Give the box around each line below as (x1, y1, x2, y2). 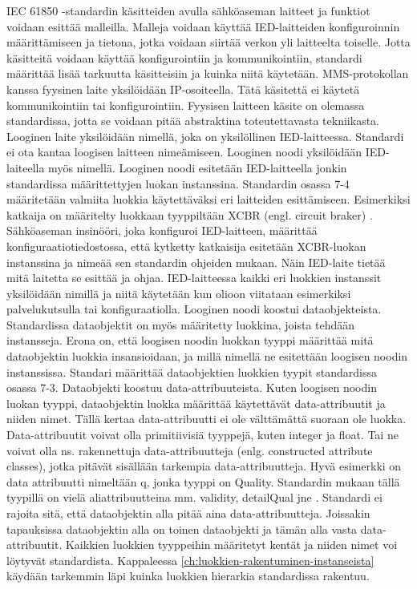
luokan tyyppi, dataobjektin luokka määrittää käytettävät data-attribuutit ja (6, 394, 386, 411)
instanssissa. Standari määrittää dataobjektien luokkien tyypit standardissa (6, 363, 378, 380)
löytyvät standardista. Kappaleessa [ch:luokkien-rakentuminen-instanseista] (6, 551, 374, 568)
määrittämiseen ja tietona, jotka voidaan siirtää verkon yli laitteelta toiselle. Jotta (6, 34, 411, 50)
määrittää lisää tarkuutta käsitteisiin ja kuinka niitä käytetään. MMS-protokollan (6, 65, 409, 82)
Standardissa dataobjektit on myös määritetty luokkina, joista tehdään (6, 316, 355, 333)
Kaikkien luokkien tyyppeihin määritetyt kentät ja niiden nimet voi (65, 536, 398, 553)
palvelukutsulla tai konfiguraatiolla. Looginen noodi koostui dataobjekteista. (6, 301, 382, 317)
